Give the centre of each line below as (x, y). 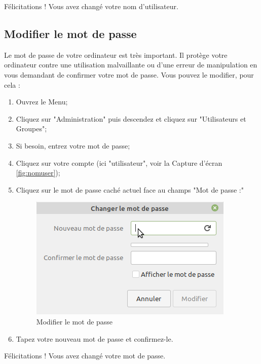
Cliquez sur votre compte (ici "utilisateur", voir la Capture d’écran (119, 162)
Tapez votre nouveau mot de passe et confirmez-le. (95, 338)
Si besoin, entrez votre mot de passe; (73, 145)
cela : (12, 84)
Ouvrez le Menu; (42, 102)
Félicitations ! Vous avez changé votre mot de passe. (85, 356)
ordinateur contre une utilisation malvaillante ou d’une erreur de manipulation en (131, 65)
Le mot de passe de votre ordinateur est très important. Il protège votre (116, 54)
